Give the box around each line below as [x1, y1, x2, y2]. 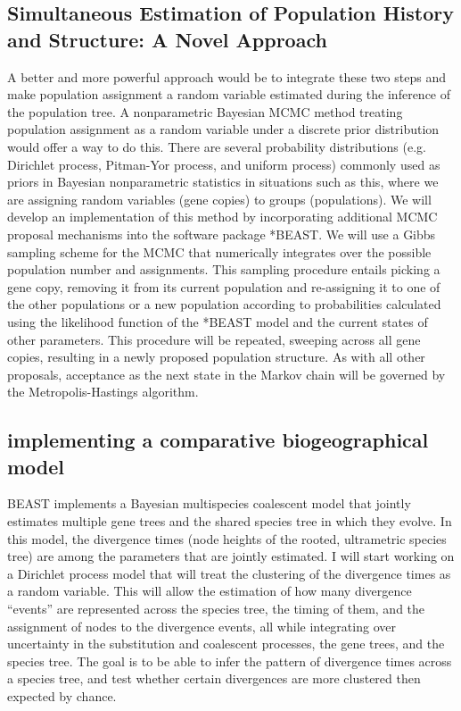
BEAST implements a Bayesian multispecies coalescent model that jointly [7, 494, 411, 513]
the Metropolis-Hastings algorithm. [7, 382, 199, 401]
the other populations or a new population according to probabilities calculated [7, 295, 441, 314]
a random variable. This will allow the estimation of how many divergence [7, 581, 412, 600]
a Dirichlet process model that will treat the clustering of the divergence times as [7, 564, 451, 582]
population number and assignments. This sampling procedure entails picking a [7, 260, 440, 279]
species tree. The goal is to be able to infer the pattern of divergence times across [7, 651, 452, 670]
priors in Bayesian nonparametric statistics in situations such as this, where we [7, 172, 439, 191]
